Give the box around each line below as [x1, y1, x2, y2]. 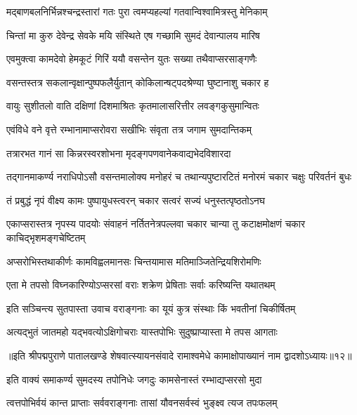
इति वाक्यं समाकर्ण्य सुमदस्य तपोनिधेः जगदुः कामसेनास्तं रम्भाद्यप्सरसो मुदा [6, 371, 262, 386]
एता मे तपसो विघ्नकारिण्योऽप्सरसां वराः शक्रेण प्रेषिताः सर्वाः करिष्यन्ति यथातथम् [6, 277, 275, 292]
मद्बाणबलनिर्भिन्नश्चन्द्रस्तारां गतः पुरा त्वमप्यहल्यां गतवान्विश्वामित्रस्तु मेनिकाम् [6, 4, 268, 18]
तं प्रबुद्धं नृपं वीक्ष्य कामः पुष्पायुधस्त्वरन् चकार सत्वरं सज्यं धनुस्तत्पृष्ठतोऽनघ [6, 192, 266, 207]
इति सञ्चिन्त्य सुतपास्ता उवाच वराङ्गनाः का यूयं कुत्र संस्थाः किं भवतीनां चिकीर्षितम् [6, 301, 296, 315]
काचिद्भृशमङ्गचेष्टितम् [6, 230, 86, 244]
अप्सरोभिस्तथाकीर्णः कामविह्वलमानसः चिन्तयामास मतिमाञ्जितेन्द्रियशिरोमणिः [6, 253, 261, 268]
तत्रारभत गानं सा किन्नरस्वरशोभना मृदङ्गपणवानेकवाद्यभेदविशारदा [6, 145, 231, 160]
